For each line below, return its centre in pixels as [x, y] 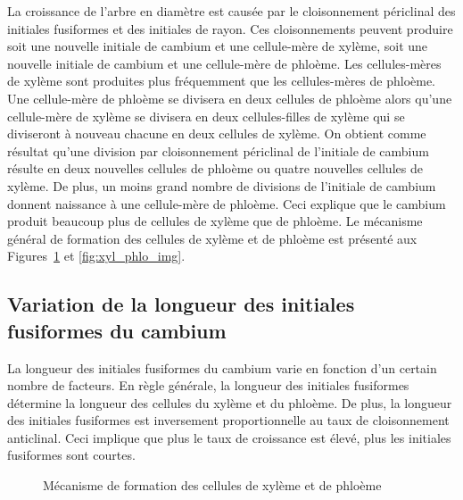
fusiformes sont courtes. [71, 455]
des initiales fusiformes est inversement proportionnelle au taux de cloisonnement [228, 420]
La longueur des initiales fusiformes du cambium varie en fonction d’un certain [222, 367]
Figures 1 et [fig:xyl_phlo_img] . [96, 256]
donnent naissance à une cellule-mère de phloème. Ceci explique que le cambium [227, 203]
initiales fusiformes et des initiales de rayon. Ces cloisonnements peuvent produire [230, 28]
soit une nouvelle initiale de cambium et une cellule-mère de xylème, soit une [218, 46]
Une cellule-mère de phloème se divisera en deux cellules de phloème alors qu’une [230, 98]
